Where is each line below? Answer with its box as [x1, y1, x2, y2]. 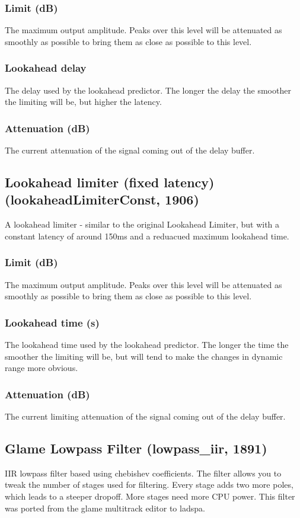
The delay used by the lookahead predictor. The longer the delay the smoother [5, 84, 291, 96]
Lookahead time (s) [5, 315, 100, 330]
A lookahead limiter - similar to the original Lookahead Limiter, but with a [5, 218, 280, 231]
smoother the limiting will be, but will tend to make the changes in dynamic [5, 350, 283, 362]
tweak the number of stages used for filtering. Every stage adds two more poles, [5, 478, 293, 491]
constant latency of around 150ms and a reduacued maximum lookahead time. [5, 229, 289, 242]
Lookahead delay [5, 60, 87, 75]
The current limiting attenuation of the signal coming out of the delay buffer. [5, 410, 286, 423]
